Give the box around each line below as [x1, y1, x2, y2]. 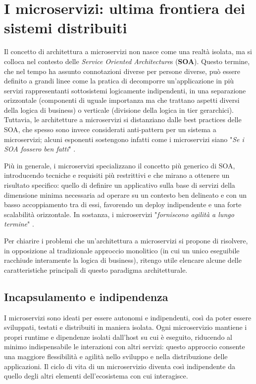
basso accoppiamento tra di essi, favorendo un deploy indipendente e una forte [4, 199, 242, 210]
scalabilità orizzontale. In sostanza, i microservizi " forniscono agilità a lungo [4, 209, 234, 219]
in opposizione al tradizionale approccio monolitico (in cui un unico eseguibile [4, 245, 240, 255]
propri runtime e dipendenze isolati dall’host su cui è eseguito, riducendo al [4, 331, 232, 342]
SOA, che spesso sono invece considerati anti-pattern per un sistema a [4, 124, 216, 135]
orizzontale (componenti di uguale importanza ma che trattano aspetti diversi [4, 95, 240, 105]
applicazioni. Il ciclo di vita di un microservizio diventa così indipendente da [4, 361, 235, 371]
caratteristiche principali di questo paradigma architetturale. [4, 264, 188, 275]
